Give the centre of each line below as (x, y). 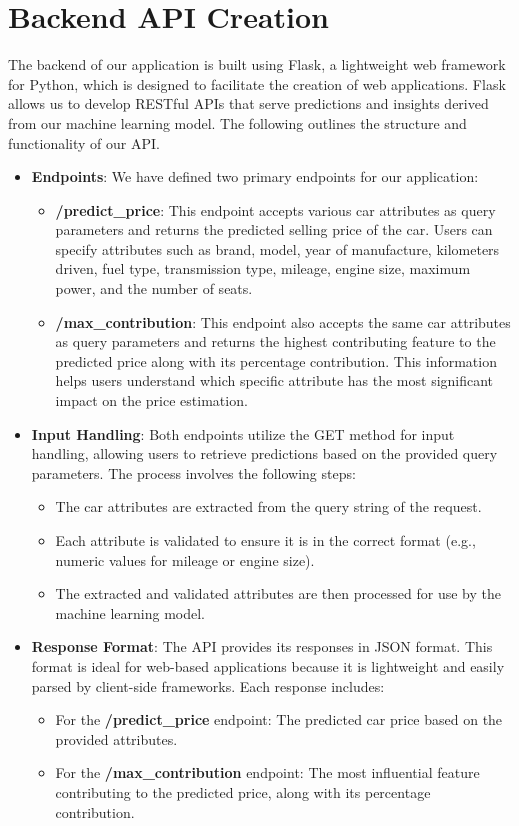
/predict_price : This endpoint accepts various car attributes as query (275, 209)
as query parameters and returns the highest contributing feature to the (275, 341)
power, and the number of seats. (154, 288)
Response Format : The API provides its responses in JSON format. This (262, 646)
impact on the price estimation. (151, 400)
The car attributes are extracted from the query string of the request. (268, 506)
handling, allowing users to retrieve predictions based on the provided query (264, 453)
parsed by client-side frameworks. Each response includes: (208, 685)
